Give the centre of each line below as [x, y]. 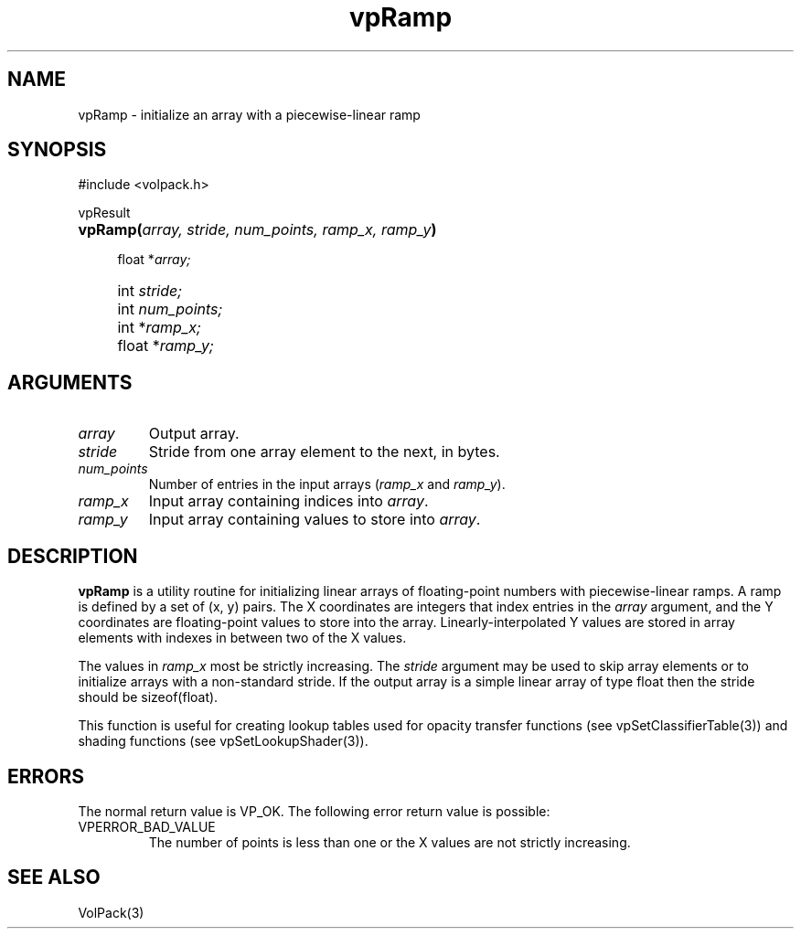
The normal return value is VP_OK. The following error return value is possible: [314, 811]
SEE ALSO [54, 877]
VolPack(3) [111, 912]
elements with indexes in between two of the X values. [242, 638]
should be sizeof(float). [148, 697]
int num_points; [170, 309]
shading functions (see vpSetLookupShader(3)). [223, 741]
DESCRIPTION [73, 556]
